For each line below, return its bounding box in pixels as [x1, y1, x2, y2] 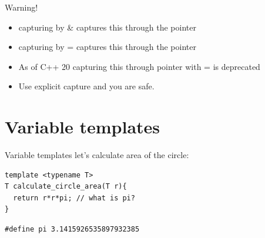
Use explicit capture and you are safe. [18, 80, 155, 92]
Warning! [5, 1, 38, 13]
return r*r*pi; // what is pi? [13, 193, 135, 202]
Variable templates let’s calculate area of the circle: [5, 149, 189, 161]
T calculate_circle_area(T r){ [5, 182, 127, 191]
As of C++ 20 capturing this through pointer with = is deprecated [18, 60, 260, 72]
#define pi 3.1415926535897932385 [5, 225, 140, 234]
